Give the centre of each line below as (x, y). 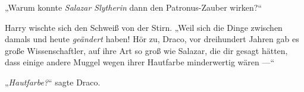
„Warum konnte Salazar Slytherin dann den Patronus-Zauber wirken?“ (134, 7)
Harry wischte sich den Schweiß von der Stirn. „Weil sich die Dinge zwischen (144, 27)
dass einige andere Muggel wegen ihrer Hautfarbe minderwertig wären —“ (140, 62)
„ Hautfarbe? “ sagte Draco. (53, 82)
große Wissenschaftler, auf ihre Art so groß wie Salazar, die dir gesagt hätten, (146, 50)
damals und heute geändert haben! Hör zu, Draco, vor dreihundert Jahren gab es (152, 39)
